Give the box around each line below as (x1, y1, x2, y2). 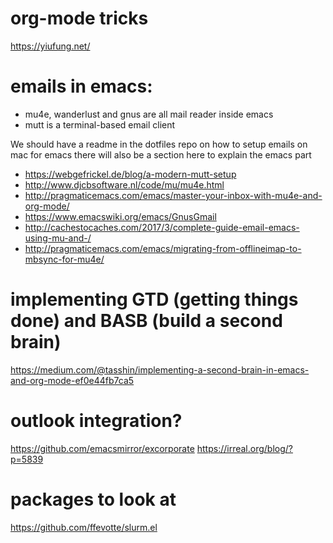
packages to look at (10, 488, 177, 511)
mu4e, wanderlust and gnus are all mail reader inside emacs (24, 108, 274, 120)
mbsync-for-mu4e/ (24, 253, 105, 265)
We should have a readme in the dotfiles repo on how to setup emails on (10, 138, 308, 150)
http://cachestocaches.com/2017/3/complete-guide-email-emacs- (24, 221, 300, 233)
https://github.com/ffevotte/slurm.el (10, 521, 158, 533)
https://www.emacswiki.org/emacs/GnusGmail (24, 210, 217, 222)
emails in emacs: (10, 75, 153, 98)
